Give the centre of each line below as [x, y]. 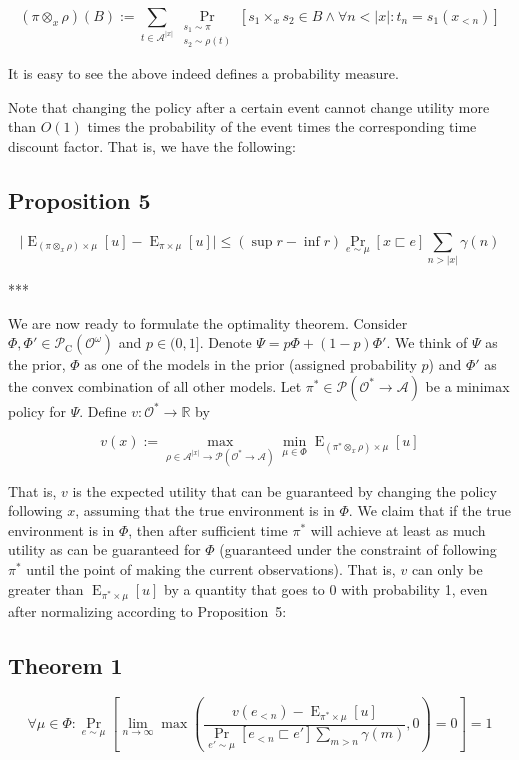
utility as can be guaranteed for [104, 549]
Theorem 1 [65, 664]
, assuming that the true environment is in [205, 510]
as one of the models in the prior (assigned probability [250, 364]
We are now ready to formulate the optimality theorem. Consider [208, 322]
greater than [46, 588]
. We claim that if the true [430, 510]
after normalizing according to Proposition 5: [147, 610]
